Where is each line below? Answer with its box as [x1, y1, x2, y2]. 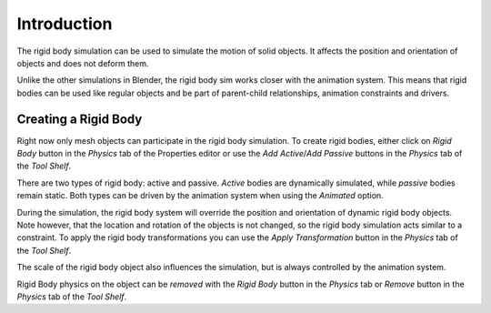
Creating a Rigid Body [16, 111, 143, 126]
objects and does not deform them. [16, 57, 149, 68]
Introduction [16, 14, 113, 34]
